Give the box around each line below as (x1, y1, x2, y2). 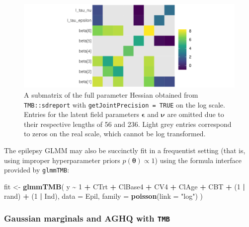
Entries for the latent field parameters (24, 109, 139, 119)
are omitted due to (167, 109, 224, 119)
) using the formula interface (155, 155, 242, 165)
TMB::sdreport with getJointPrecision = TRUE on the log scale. (24, 99, 225, 110)
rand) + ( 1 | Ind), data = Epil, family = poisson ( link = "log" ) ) (4, 191, 203, 201)
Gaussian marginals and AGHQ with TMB (4, 212, 170, 224)
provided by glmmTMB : (4, 165, 70, 175)
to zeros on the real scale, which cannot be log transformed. (24, 128, 206, 139)
